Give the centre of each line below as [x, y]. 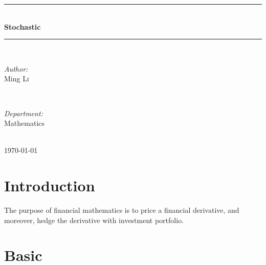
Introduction [50, 185]
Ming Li [17, 79]
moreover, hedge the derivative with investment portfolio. [94, 220]
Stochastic [23, 26]
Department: [24, 113]
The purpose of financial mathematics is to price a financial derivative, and [122, 210]
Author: [16, 68]
